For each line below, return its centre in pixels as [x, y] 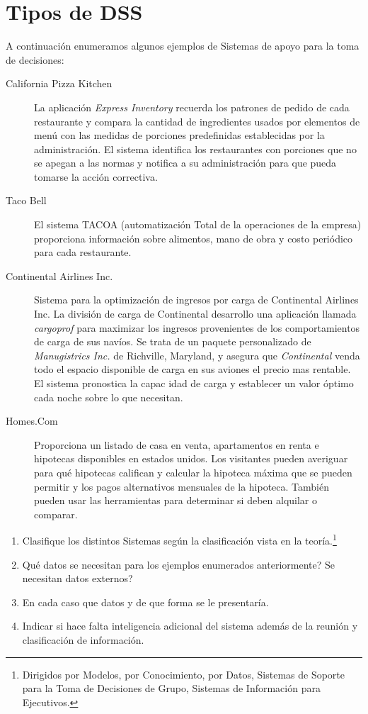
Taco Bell [26, 200]
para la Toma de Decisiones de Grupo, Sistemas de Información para [171, 688]
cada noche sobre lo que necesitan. [109, 397]
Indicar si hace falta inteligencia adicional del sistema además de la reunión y [190, 626]
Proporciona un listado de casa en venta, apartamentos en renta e [177, 444]
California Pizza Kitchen [59, 83]
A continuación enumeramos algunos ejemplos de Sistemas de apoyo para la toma [183, 46]
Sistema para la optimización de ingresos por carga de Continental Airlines [196, 300]
